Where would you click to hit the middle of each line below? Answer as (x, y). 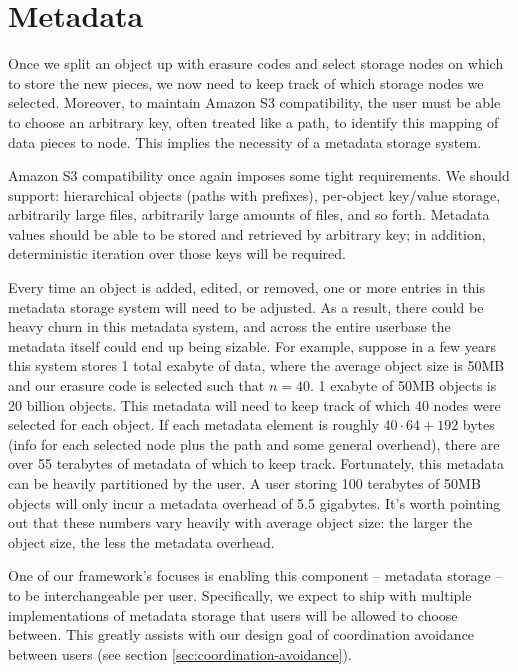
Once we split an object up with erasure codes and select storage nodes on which (256, 63)
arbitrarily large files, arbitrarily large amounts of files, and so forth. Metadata (249, 214)
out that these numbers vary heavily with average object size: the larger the (240, 522)
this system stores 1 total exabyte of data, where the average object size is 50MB (256, 365)
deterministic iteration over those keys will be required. (177, 253)
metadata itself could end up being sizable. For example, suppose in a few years (252, 345)
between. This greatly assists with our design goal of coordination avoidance (241, 634)
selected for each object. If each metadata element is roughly (193, 424)
